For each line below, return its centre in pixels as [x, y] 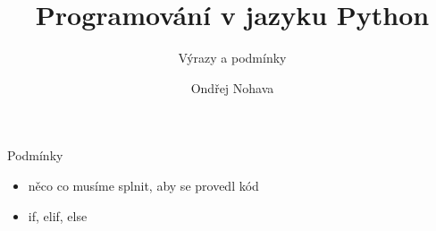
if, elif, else [58, 215]
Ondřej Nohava [232, 87]
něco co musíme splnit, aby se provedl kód [143, 185]
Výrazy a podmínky [232, 58]
